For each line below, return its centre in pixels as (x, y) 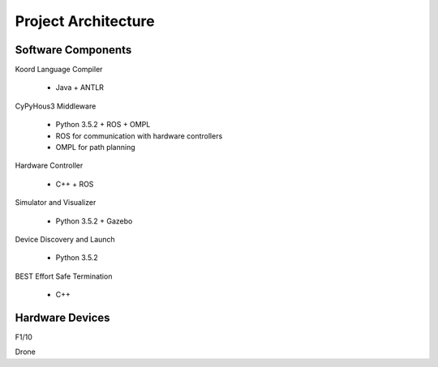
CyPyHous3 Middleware (56, 106)
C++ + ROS (75, 184)
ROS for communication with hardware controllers (139, 136)
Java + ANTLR (80, 87)
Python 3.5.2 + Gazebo (94, 221)
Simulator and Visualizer (56, 203)
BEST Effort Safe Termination (64, 276)
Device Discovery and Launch (65, 239)
